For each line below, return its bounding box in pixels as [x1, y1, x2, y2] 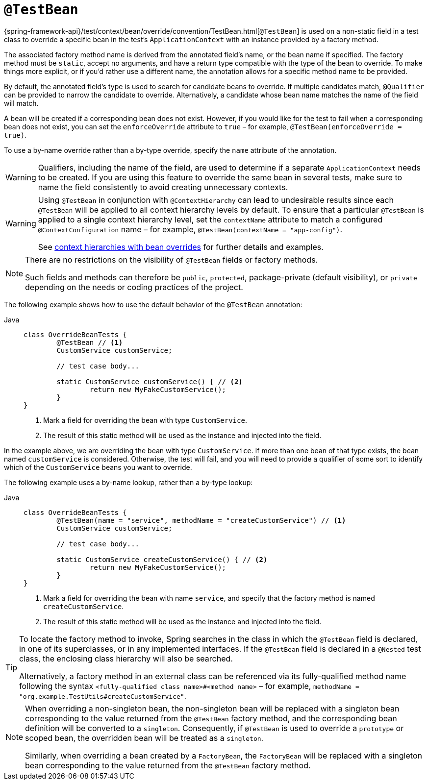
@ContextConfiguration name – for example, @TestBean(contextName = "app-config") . [38, 224, 343, 234]
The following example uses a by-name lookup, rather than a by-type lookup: [4, 478, 253, 487]
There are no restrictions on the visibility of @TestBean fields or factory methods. [25, 254, 318, 265]
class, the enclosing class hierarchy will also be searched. [19, 653, 233, 663]
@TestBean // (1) [56, 338, 123, 346]
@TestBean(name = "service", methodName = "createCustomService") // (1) [56, 516, 346, 524]
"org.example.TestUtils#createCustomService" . [19, 690, 187, 701]
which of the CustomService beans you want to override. [4, 463, 192, 471]
